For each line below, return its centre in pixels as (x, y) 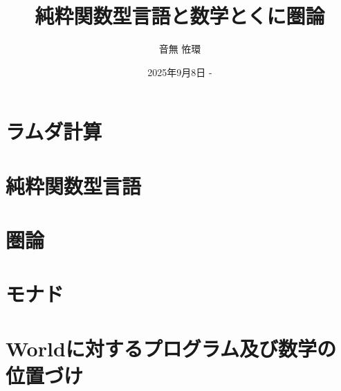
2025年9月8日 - (180, 72)
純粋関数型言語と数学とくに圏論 (180, 16)
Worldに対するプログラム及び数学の (171, 348)
